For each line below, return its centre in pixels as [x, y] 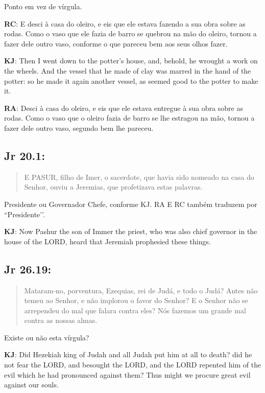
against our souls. [31, 385]
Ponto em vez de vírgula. [43, 6]
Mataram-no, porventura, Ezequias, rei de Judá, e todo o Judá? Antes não [141, 290]
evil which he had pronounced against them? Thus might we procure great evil [127, 374]
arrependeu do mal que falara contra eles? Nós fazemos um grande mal [135, 310]
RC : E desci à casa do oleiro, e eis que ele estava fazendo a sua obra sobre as [125, 23]
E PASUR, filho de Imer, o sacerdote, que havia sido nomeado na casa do [139, 177]
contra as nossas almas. [61, 320]
